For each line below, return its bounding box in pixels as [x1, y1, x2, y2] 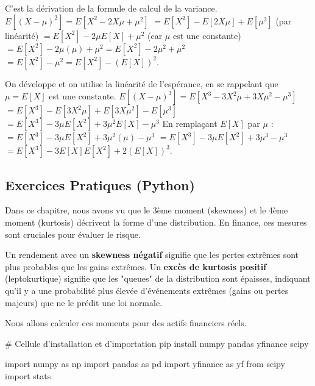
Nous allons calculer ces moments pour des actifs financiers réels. [5, 316, 247, 329]
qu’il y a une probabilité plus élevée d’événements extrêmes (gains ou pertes [5, 284, 289, 296]
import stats [5, 369, 51, 382]
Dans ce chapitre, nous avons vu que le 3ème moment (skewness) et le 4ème [5, 204, 288, 216]
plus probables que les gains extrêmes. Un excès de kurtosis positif [5, 260, 267, 273]
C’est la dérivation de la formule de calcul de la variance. [5, 2, 218, 14]
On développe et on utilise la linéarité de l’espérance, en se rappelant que [5, 77, 278, 90]
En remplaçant [162, 117, 218, 130]
